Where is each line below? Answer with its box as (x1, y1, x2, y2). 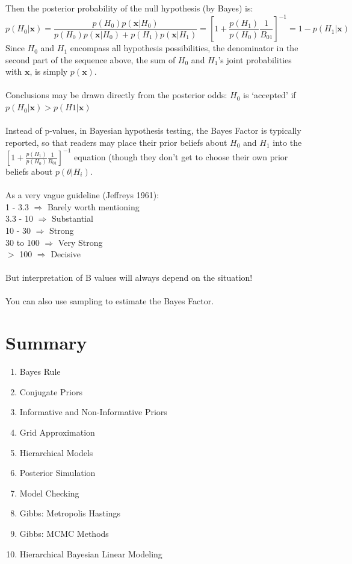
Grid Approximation (19, 425, 95, 438)
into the (273, 136, 302, 148)
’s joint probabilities (218, 53, 292, 66)
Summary (5, 330, 87, 355)
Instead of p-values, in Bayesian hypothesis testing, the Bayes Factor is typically (5, 124, 301, 137)
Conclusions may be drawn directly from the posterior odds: (5, 89, 227, 101)
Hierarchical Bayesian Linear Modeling (19, 547, 162, 560)
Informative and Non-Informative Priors (19, 406, 167, 418)
